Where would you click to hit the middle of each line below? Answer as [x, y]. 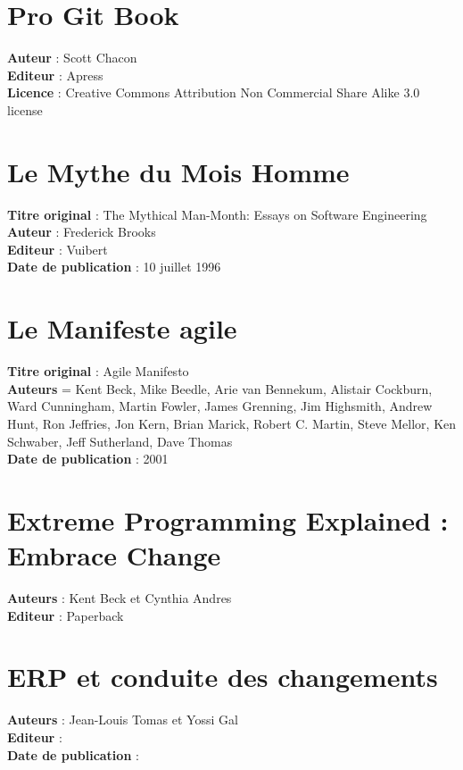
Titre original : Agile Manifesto [98, 371]
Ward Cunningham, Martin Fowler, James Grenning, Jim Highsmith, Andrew [220, 406]
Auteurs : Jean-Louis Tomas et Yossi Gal [123, 720]
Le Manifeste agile [122, 328]
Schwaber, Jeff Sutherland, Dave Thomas [120, 441]
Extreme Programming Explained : [228, 519]
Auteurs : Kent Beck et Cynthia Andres [120, 598]
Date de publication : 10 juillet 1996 [114, 267]
